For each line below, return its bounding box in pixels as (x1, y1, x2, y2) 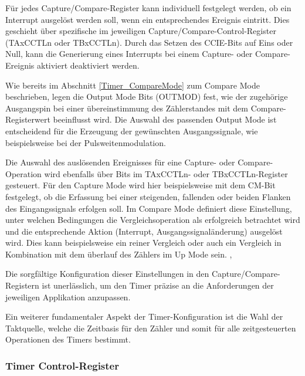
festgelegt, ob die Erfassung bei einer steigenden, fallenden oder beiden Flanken (5, 190, 291, 202)
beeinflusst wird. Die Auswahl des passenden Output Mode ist (53, 113, 277, 126)
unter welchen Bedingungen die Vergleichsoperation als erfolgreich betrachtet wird (5, 214, 300, 226)
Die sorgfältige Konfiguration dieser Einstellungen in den (5, 267, 209, 280)
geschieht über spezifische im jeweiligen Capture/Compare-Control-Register (5, 25, 276, 37)
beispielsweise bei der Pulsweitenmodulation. (5, 136, 166, 148)
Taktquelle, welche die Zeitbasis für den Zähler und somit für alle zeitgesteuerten (5, 321, 296, 334)
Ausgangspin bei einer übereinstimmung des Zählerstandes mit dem (5, 101, 248, 114)
